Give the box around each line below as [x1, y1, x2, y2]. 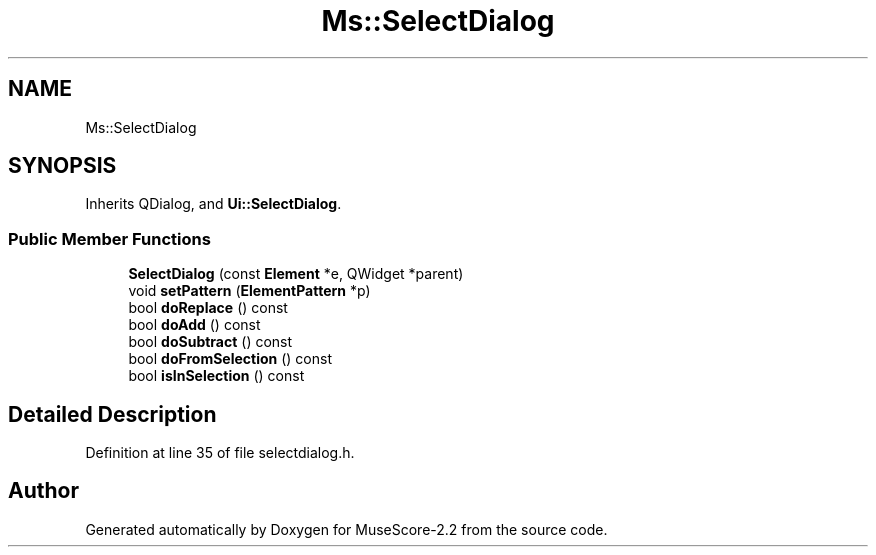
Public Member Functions [8, 228, 211, 249]
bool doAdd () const [128, 316, 261, 334]
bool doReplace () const [128, 299, 288, 317]
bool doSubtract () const [128, 333, 293, 351]
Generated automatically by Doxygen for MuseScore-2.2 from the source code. [85, 520, 608, 538]
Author [8, 478, 79, 504]
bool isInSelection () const [128, 367, 305, 385]
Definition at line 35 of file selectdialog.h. [85, 444, 355, 462]
